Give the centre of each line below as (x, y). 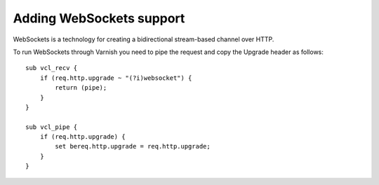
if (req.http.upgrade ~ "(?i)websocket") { (116, 78)
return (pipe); (81, 88)
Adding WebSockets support (99, 18)
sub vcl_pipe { (52, 127)
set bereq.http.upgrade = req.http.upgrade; (133, 146)
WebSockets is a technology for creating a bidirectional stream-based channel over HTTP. (144, 39)
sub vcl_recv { (52, 68)
